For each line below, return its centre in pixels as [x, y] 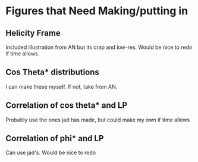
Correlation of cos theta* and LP [67, 105]
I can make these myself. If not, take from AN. [62, 86]
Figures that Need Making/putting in [97, 11]
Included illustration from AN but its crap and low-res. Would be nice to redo [99, 47]
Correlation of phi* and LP [55, 138]
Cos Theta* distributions [52, 72]
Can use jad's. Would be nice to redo [51, 152]
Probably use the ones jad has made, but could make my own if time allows [98, 120]
